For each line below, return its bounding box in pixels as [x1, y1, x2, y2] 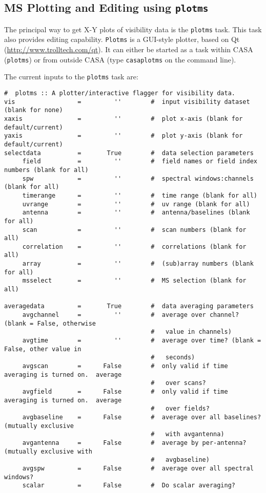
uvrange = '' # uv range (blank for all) [22, 200, 250, 208]
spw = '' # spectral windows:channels [22, 175, 254, 182]
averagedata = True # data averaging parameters [4, 303, 254, 310]
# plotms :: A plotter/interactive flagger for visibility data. [4, 90, 236, 97]
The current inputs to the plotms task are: [4, 71, 138, 82]
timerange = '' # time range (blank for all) [22, 191, 257, 199]
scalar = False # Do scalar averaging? [22, 482, 236, 489]
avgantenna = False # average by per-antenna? [22, 439, 247, 446]
